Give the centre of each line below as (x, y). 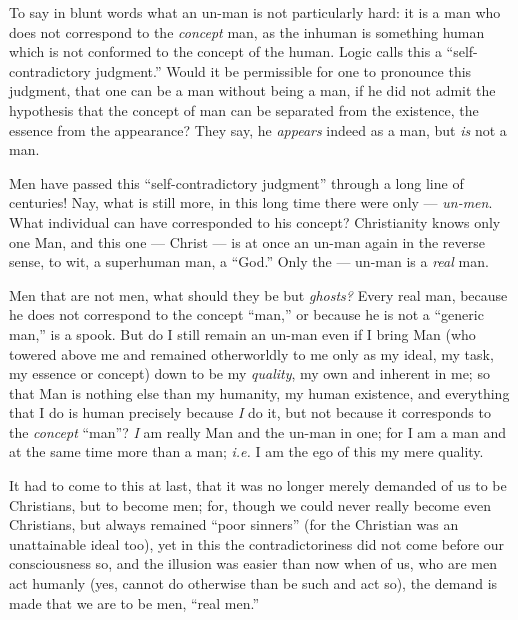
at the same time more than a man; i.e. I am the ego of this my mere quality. (246, 451)
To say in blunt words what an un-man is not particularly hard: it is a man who (255, 12)
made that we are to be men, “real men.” (134, 602)
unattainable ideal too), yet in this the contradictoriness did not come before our (257, 543)
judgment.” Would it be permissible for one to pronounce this (283, 70)
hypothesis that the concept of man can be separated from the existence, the (244, 109)
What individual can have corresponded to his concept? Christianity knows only (255, 221)
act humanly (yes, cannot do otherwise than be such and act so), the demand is (253, 583)
